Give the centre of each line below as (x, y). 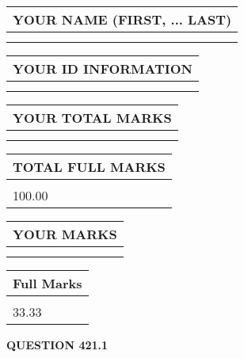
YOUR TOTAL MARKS (92, 118)
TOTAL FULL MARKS (89, 167)
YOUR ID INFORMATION (103, 69)
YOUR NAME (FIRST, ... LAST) (122, 19)
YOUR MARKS (65, 234)
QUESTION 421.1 (57, 345)
